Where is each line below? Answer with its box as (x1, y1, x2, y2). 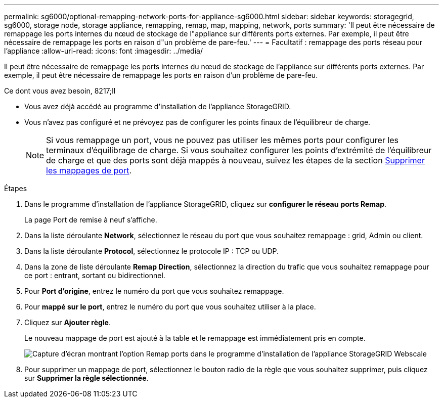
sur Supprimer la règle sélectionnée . (24, 374, 149, 382)
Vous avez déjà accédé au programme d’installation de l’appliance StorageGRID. (24, 102, 291, 111)
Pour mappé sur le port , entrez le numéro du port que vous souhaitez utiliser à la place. (24, 302, 316, 311)
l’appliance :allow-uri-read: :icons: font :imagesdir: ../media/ (4, 47, 203, 55)
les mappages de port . (46, 165, 132, 175)
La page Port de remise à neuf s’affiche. (24, 215, 157, 224)
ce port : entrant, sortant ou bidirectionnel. (24, 271, 165, 280)
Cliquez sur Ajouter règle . (24, 318, 111, 327)
